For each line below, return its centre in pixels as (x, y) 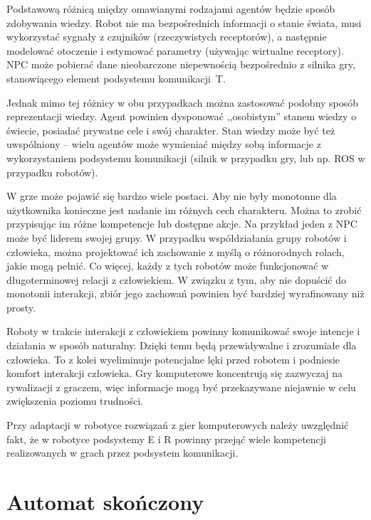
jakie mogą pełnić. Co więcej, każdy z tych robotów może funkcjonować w (168, 266)
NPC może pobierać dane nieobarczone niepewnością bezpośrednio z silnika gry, (181, 64)
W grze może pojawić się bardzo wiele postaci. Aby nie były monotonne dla (172, 196)
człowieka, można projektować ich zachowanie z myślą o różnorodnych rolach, (176, 251)
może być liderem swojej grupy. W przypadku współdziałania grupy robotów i (177, 237)
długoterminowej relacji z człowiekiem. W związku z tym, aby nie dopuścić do (176, 279)
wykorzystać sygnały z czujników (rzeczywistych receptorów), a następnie (167, 37)
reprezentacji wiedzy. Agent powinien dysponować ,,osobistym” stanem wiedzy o (182, 116)
